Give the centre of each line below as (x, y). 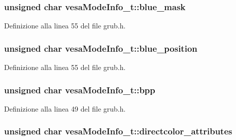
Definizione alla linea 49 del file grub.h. (65, 108)
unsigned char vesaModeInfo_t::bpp (80, 90)
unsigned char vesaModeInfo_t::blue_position (101, 48)
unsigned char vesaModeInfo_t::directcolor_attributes (118, 131)
